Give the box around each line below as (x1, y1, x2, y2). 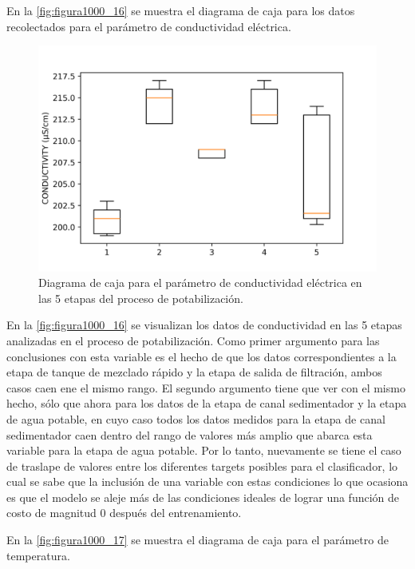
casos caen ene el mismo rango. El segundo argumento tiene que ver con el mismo (6, 379, 405, 396)
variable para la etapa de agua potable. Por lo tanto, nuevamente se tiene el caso (6, 442, 401, 459)
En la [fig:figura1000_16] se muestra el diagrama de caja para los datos (6, 2, 355, 18)
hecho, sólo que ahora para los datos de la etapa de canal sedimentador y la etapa (6, 395, 407, 412)
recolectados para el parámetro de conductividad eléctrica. (6, 18, 291, 34)
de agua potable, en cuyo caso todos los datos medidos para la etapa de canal (6, 410, 385, 427)
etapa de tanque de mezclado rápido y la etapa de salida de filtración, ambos (6, 364, 382, 380)
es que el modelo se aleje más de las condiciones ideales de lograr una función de (6, 488, 400, 505)
